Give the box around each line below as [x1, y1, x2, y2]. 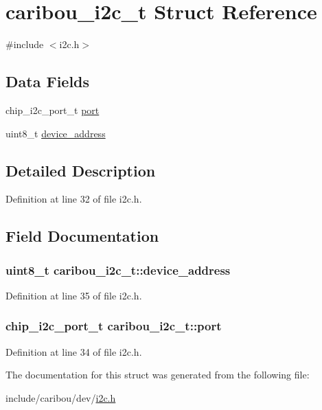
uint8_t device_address [5, 126, 106, 140]
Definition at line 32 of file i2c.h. [5, 192, 142, 206]
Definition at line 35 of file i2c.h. [5, 288, 142, 302]
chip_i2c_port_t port [5, 102, 100, 117]
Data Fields [5, 71, 90, 92]
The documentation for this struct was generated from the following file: [5, 367, 310, 382]
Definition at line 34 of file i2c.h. [5, 344, 142, 358]
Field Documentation [5, 225, 159, 247]
